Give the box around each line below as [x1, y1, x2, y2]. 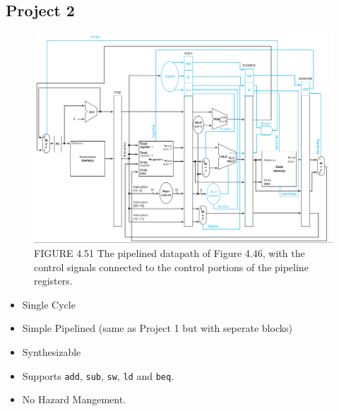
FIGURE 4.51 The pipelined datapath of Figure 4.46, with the [34, 245, 305, 260]
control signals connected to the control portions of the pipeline [34, 259, 309, 274]
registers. [34, 273, 73, 288]
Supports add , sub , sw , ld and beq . [22, 368, 174, 383]
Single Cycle [22, 297, 76, 311]
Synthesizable [22, 344, 81, 359]
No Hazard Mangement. [22, 392, 126, 407]
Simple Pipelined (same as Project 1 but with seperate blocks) [22, 321, 293, 335]
